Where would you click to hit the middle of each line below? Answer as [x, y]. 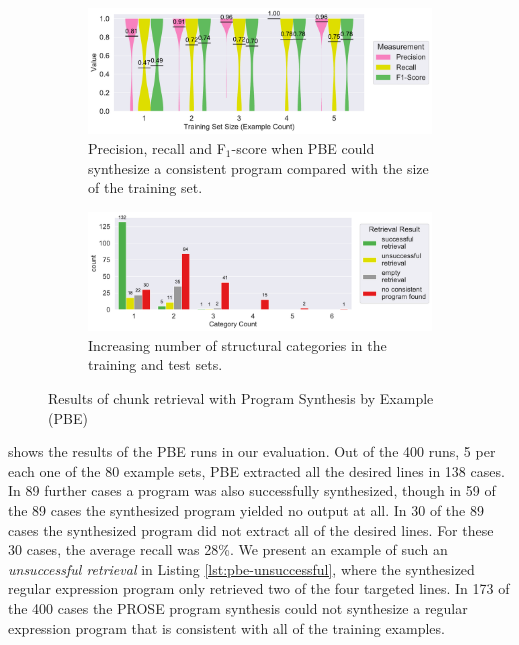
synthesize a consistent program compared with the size [258, 167]
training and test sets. [155, 364]
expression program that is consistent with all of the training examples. [226, 627]
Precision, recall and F [157, 147]
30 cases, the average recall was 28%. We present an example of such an [228, 549]
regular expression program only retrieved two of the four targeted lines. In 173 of [259, 588]
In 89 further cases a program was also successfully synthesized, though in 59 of [252, 490]
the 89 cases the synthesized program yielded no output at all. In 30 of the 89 [246, 510]
